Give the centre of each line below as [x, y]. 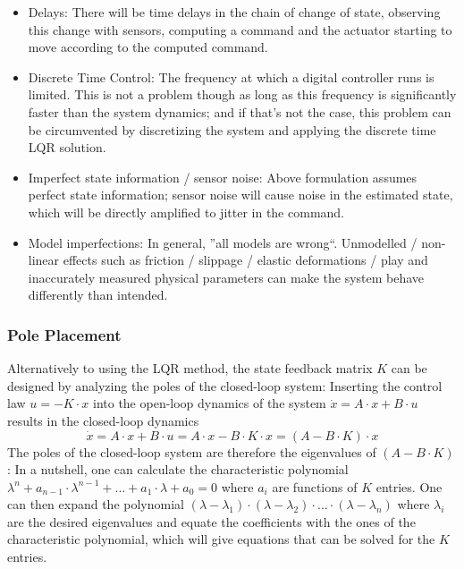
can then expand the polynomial [96, 504]
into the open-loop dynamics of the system [209, 403]
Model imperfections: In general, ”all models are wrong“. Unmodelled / [223, 242]
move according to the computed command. [148, 47]
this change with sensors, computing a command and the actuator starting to [240, 29]
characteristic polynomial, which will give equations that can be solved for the [221, 539]
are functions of [315, 486]
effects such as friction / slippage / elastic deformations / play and [245, 260]
